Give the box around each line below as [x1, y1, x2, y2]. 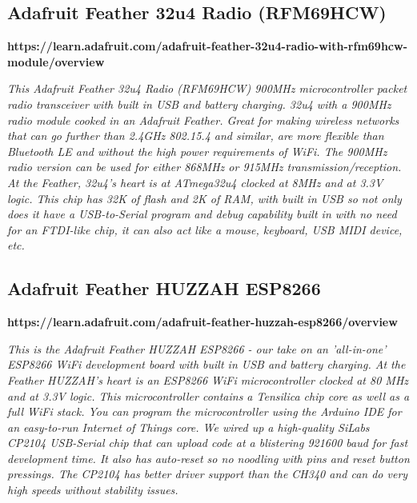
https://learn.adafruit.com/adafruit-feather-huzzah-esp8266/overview [7, 313, 398, 330]
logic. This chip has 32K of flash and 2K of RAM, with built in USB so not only [7, 190, 402, 206]
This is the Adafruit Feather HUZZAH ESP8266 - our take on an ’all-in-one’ [7, 340, 387, 357]
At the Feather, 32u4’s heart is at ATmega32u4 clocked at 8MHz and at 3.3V [7, 174, 383, 190]
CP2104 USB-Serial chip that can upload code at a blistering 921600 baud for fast [7, 434, 408, 451]
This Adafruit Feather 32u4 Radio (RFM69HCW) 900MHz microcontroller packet [7, 80, 407, 97]
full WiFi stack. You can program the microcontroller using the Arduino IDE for [7, 403, 402, 420]
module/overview [7, 53, 105, 70]
